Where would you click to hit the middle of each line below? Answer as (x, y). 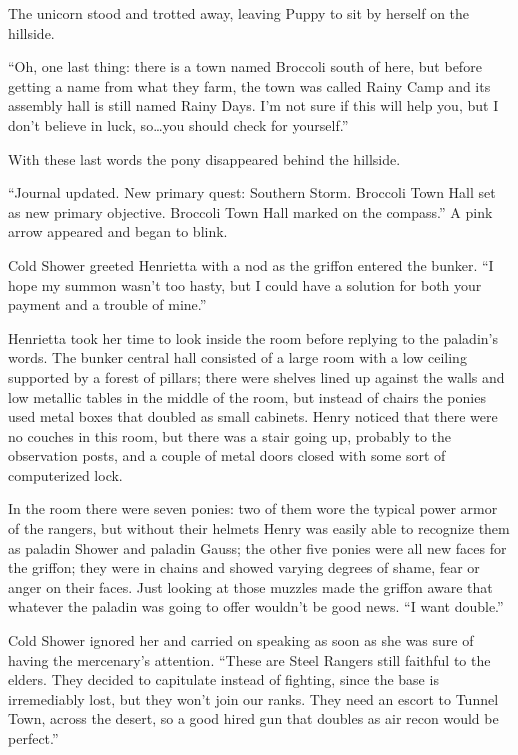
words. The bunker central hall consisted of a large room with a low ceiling (237, 357)
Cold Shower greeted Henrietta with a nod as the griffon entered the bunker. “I (251, 264)
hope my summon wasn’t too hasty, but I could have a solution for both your (245, 284)
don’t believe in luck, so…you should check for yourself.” (178, 124)
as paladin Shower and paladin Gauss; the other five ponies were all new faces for (257, 547)
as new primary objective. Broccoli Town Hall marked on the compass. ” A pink (250, 211)
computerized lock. (65, 474)
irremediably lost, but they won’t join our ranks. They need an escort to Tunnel (253, 698)
